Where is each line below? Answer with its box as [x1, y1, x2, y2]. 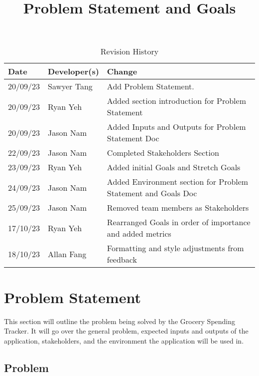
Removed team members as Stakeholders [107, 202, 249, 214]
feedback [107, 254, 137, 266]
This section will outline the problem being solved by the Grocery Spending [4, 316, 236, 326]
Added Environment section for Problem [107, 176, 249, 188]
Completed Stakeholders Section [107, 147, 219, 159]
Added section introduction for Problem [107, 95, 246, 107]
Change [107, 65, 137, 77]
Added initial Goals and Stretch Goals [107, 161, 241, 173]
